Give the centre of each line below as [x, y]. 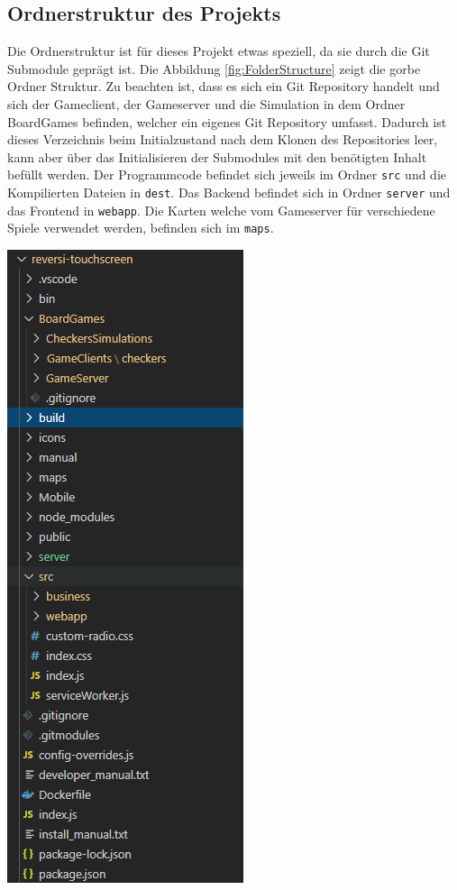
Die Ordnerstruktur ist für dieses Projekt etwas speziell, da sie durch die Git [219, 51]
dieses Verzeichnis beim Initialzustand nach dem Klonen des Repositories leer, [223, 139]
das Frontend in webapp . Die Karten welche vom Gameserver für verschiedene [221, 210]
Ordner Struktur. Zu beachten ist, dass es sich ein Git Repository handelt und [224, 86]
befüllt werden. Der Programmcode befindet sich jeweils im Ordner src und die [227, 174]
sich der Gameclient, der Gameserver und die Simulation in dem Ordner [206, 103]
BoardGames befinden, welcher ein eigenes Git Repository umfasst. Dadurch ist [227, 121]
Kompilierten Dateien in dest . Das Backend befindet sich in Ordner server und [229, 193]
